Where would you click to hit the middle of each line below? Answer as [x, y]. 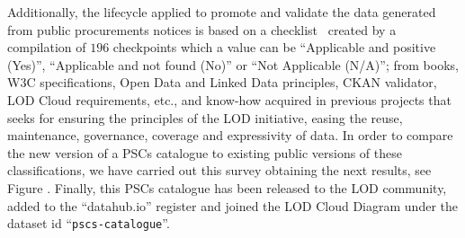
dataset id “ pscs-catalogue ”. [89, 223]
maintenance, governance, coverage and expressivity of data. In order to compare [230, 135]
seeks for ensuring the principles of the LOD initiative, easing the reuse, [205, 117]
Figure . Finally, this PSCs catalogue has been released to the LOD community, [227, 187]
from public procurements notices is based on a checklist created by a [202, 29]
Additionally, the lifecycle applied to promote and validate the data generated [222, 12]
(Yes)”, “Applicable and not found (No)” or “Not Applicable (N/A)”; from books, [233, 64]
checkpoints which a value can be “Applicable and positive [274, 47]
